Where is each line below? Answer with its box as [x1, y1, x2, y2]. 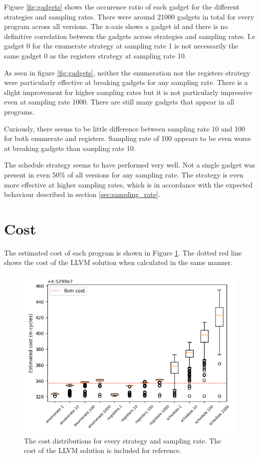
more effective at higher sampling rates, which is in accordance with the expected [4, 179, 253, 189]
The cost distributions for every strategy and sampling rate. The [24, 435, 222, 445]
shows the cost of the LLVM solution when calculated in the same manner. [4, 257, 233, 267]
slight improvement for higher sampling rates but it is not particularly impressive [4, 86, 253, 97]
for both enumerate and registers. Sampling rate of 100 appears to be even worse [4, 133, 251, 143]
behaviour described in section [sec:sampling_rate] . [4, 189, 160, 199]
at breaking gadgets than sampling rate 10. [4, 142, 136, 153]
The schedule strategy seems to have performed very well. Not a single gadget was [4, 159, 256, 170]
